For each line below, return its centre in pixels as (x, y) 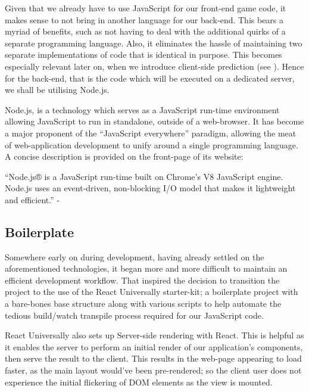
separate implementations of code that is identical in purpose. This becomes (143, 55)
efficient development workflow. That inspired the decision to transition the (142, 280)
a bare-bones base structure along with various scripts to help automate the (143, 304)
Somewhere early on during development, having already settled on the (135, 256)
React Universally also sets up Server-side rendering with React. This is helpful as (154, 335)
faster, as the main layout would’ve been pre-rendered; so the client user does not (153, 370)
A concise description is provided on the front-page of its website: (124, 156)
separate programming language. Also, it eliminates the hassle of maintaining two (154, 43)
